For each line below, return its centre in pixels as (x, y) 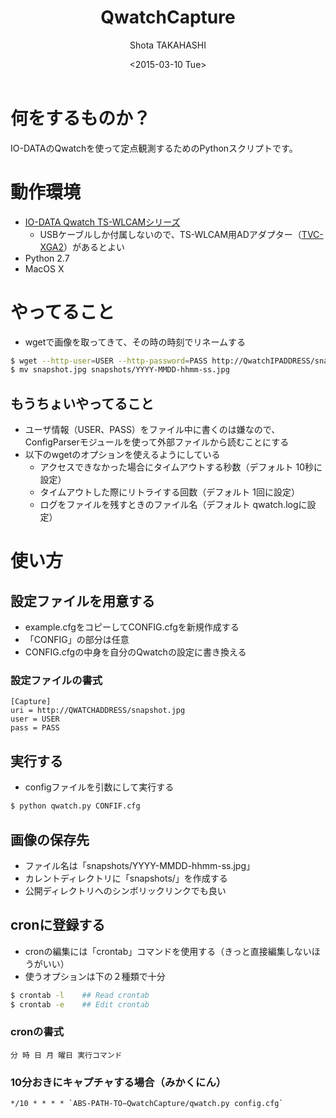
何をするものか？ (81, 118)
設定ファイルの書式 (56, 681)
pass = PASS (35, 728)
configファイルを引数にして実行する (99, 787)
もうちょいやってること (82, 403)
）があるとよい (94, 247)
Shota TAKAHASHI (168, 45)
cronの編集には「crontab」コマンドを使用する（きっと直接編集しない (168, 951)
